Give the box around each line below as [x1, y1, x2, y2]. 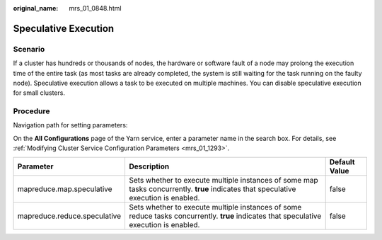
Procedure [13, 106, 50, 116]
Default [329, 156, 355, 166]
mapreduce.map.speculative [17, 184, 112, 194]
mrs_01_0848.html [69, 4, 122, 12]
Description [129, 161, 170, 171]
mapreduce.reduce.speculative [17, 211, 122, 221]
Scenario [13, 44, 45, 54]
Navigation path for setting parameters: [13, 121, 128, 130]
